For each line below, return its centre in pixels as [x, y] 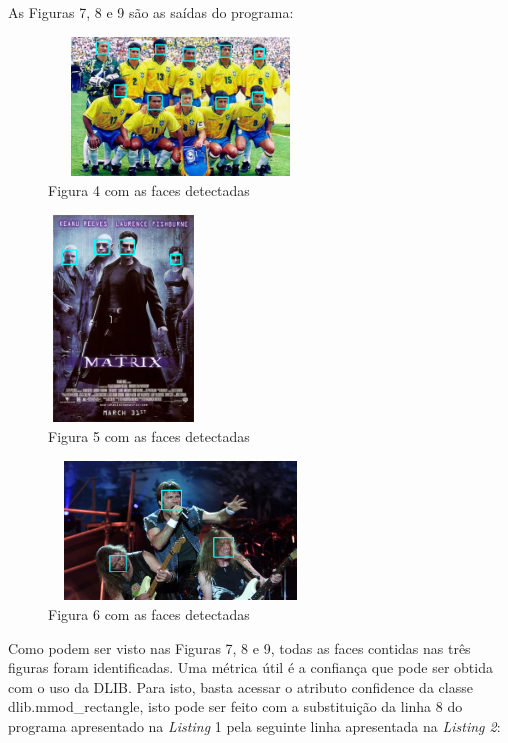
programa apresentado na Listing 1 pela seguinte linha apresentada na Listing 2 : [254, 726]
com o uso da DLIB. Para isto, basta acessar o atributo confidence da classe [240, 686]
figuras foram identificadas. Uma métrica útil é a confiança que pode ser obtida [250, 667]
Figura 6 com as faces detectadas [149, 614]
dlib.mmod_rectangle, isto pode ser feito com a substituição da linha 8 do [235, 706]
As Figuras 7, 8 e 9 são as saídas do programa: [151, 12]
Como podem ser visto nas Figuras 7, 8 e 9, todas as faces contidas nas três [239, 647]
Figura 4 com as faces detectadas [149, 190]
